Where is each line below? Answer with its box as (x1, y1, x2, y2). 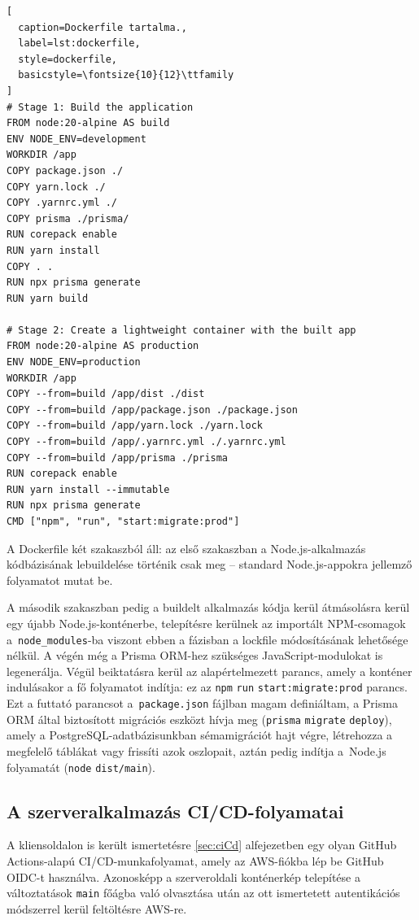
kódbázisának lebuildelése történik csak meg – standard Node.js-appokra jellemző (7, 556, 412, 573)
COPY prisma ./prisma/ (7, 212, 129, 225)
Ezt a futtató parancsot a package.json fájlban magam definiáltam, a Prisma (7, 695, 398, 712)
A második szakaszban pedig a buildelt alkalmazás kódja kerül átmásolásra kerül (7, 599, 410, 616)
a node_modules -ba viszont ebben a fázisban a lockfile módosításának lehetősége (7, 630, 408, 647)
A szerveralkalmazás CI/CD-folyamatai (7, 798, 344, 823)
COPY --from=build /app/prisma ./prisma (7, 451, 229, 464)
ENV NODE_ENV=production (7, 356, 141, 368)
